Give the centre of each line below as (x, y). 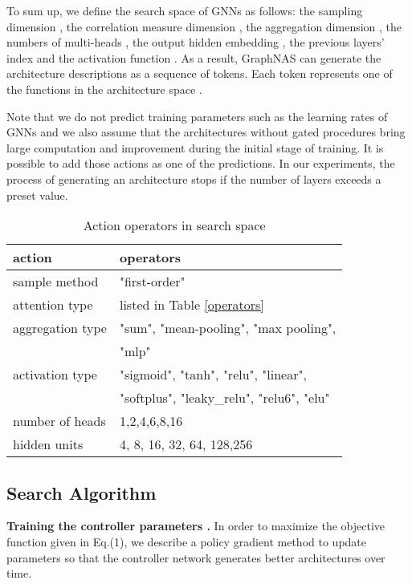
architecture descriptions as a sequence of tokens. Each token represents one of (200, 73)
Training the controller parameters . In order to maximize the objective (196, 526)
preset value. (37, 195)
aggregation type (60, 328)
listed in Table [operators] (192, 305)
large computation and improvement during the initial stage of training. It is (195, 147)
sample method (56, 282)
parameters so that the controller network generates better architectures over (196, 557)
